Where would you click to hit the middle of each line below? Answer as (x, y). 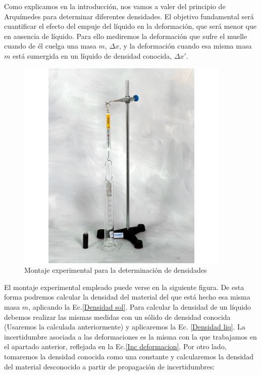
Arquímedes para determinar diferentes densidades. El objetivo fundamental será (129, 16)
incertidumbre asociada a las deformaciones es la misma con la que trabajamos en (130, 336)
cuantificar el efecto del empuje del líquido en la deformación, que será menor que (130, 26)
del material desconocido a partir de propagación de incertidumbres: (110, 366)
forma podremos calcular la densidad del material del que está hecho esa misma (127, 297)
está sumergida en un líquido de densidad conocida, (92, 55)
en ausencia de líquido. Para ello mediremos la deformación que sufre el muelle (126, 36)
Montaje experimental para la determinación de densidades (116, 270)
